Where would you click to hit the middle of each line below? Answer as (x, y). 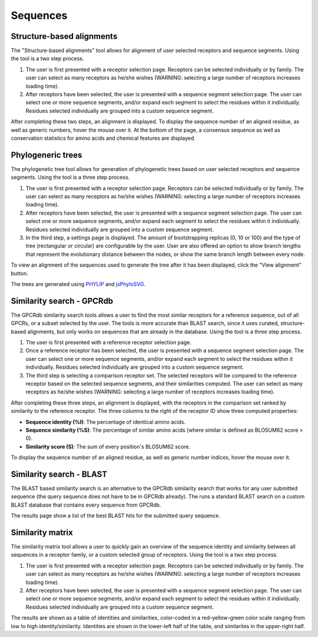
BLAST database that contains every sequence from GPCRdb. (86, 505)
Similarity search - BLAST (59, 474)
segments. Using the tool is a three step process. (70, 178)
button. (20, 273)
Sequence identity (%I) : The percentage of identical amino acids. (105, 422)
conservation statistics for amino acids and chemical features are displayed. (103, 138)
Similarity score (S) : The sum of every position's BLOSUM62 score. (108, 446)
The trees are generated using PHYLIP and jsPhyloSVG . (78, 284)
